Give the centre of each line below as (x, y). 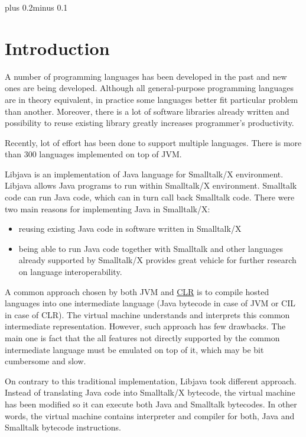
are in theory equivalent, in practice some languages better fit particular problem (152, 99)
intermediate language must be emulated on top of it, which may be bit (134, 349)
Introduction (57, 48)
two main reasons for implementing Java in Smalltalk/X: (108, 208)
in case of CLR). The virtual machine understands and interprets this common (147, 314)
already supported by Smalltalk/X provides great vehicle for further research (157, 260)
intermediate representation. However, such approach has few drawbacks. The (145, 326)
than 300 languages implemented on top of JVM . (93, 154)
